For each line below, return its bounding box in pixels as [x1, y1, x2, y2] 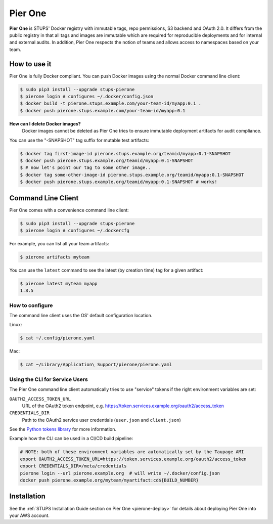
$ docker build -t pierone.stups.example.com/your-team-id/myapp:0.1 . [20, 101, 202, 106]
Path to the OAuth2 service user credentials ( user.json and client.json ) [22, 417, 181, 423]
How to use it [9, 60, 52, 68]
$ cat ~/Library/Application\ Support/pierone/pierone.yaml [20, 362, 172, 368]
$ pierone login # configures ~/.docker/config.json [20, 94, 154, 99]
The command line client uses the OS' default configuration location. [9, 313, 153, 319]
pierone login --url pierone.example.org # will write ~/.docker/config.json [20, 470, 220, 476]
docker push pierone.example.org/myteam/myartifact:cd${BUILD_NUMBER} [20, 477, 199, 483]
